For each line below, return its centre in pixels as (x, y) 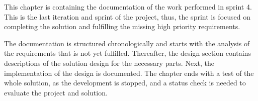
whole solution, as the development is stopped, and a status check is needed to (125, 83)
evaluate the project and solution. (56, 92)
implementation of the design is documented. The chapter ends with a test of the (129, 73)
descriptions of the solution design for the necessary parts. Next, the (109, 63)
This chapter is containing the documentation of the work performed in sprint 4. (128, 7)
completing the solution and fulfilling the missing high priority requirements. (122, 26)
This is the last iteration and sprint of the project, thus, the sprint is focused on (127, 16)
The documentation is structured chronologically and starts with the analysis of (127, 43)
